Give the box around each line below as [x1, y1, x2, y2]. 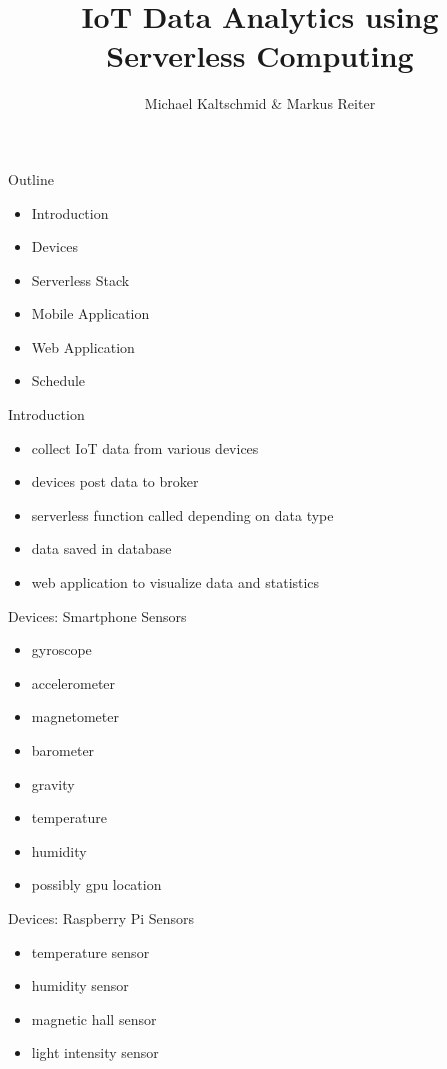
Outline [8, 168, 54, 189]
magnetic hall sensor [31, 1008, 157, 1029]
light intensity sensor [31, 1042, 159, 1063]
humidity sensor [31, 975, 129, 996]
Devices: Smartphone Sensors [8, 605, 187, 626]
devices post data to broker [31, 471, 199, 492]
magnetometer [31, 706, 119, 727]
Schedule [31, 370, 86, 391]
